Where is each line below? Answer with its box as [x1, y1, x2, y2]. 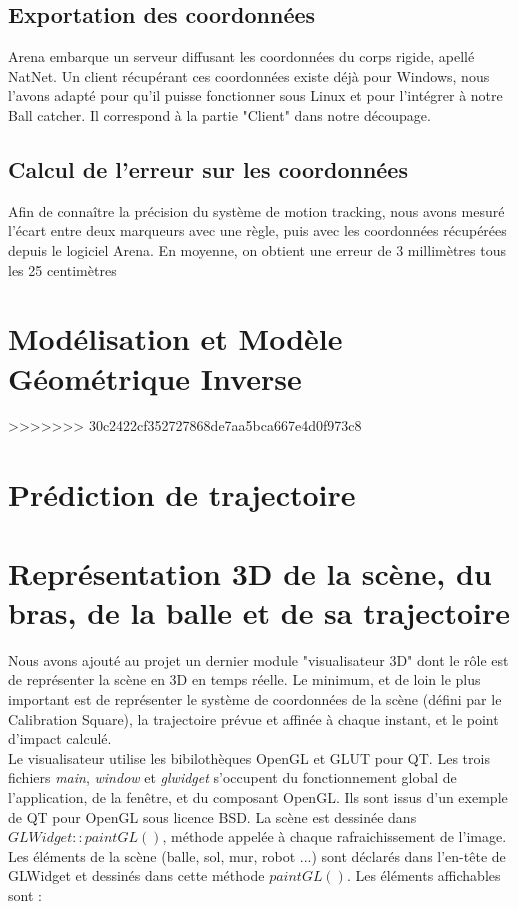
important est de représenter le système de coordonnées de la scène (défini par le [8, 688, 502, 709]
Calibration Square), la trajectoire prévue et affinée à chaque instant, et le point [8, 708, 499, 729]
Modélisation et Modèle [8, 318, 343, 359]
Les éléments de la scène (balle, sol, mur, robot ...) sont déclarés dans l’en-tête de [8, 845, 506, 866]
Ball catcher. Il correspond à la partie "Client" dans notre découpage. [8, 104, 431, 125]
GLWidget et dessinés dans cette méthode [8, 865, 265, 886]
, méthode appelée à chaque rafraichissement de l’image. [162, 826, 507, 847]
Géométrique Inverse [8, 357, 302, 398]
